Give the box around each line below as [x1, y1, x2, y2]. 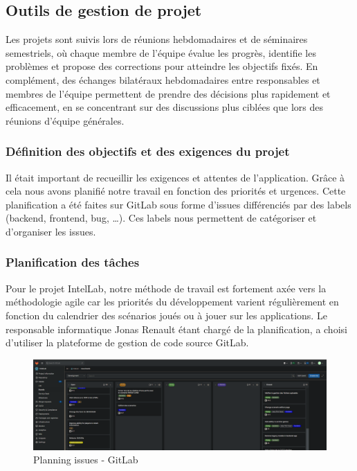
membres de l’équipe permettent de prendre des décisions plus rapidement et [6, 86, 331, 100]
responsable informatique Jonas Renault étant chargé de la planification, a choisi [6, 321, 347, 336]
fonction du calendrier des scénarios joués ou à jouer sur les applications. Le [6, 308, 327, 322]
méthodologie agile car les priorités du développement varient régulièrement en [6, 294, 339, 309]
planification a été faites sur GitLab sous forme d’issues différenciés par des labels [6, 197, 351, 211]
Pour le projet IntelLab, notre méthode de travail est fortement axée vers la [6, 281, 327, 295]
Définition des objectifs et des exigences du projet [6, 143, 290, 160]
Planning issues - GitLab [33, 452, 138, 467]
